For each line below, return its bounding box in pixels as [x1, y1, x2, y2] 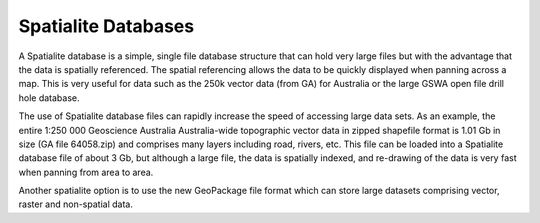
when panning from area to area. [18, 166, 154, 178]
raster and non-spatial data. [18, 198, 134, 210]
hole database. [18, 91, 80, 104]
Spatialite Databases [18, 15, 195, 37]
